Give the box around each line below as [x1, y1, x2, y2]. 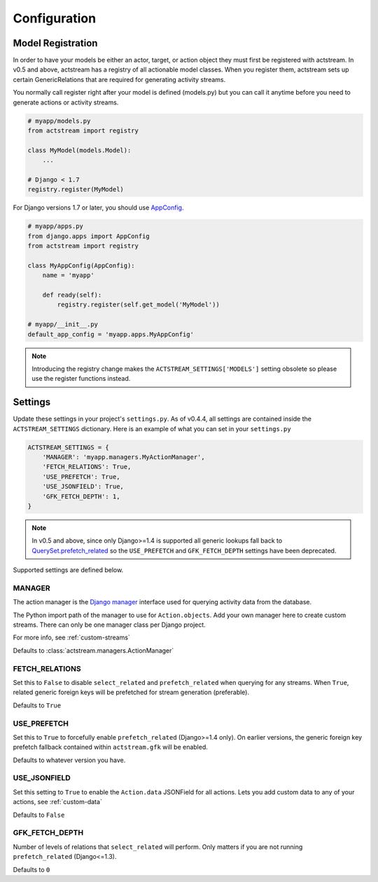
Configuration [13, 11, 97, 26]
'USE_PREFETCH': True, [42, 473, 120, 480]
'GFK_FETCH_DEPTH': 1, [42, 492, 120, 501]
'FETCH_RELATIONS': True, [42, 463, 132, 471]
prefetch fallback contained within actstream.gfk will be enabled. [13, 743, 208, 752]
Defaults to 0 [13, 865, 50, 874]
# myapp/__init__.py [27, 320, 98, 329]
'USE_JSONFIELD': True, [42, 482, 124, 491]
